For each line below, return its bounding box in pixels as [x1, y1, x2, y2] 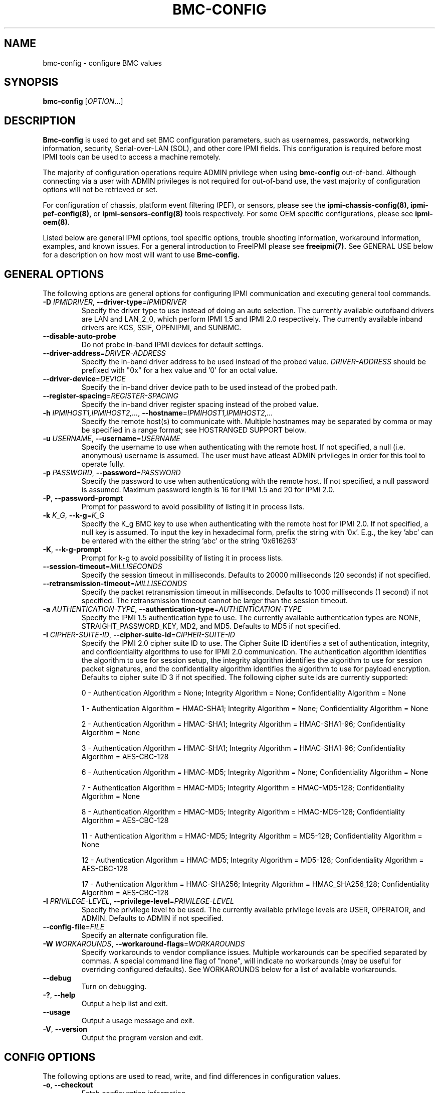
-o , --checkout [43, 1080, 93, 1089]
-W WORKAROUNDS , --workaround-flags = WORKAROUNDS [43, 939, 245, 948]
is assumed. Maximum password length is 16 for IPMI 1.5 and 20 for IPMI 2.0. [81, 485, 335, 494]
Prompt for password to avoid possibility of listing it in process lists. [81, 502, 305, 511]
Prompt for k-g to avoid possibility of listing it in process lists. [81, 554, 283, 563]
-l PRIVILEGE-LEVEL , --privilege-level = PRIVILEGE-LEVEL [43, 897, 234, 906]
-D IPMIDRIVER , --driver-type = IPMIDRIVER [43, 298, 187, 307]
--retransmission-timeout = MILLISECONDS [43, 579, 187, 588]
